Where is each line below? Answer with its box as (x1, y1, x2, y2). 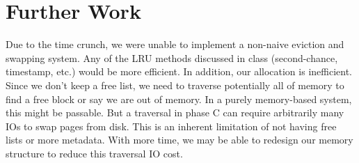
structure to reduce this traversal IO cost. (6, 146, 183, 160)
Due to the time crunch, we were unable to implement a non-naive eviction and (6, 37, 344, 52)
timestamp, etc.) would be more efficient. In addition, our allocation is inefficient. (6, 64, 352, 79)
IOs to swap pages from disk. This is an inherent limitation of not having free (6, 118, 337, 133)
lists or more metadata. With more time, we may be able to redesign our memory (6, 132, 353, 147)
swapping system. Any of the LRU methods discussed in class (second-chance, (6, 50, 338, 65)
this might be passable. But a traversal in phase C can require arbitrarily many (6, 105, 344, 120)
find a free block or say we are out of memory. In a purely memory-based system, (6, 91, 352, 106)
